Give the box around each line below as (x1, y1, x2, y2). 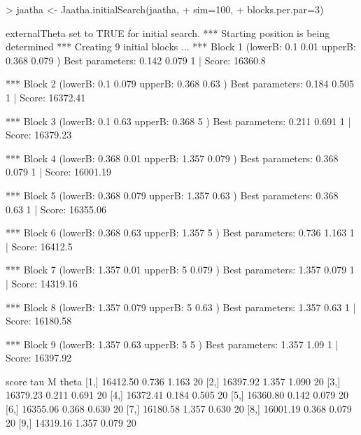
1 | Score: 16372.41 (6, 90, 86, 104)
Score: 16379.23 (6, 127, 72, 142)
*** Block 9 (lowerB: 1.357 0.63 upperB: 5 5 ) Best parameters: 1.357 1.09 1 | (6, 336, 339, 351)
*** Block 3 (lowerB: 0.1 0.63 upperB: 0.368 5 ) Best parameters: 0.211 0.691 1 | (6, 113, 351, 128)
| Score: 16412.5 (6, 238, 73, 253)
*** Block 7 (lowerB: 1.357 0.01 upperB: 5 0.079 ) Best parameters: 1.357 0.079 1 (6, 262, 355, 277)
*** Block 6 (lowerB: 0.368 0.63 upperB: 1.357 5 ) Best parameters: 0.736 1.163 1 (6, 225, 355, 240)
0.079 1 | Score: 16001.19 (6, 164, 111, 179)
